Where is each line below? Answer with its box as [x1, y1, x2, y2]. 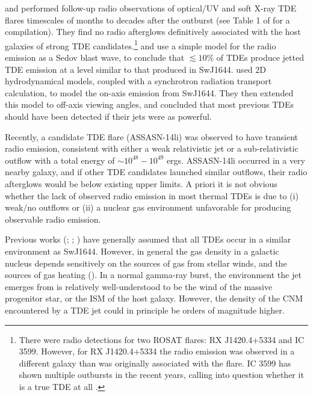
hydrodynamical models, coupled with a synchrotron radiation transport [5, 75, 272, 87]
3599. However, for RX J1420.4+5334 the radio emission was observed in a [19, 345, 295, 357]
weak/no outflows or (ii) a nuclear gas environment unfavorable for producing [5, 201, 291, 214]
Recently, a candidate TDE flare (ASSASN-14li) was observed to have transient [5, 130, 299, 143]
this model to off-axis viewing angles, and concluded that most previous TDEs [5, 98, 294, 111]
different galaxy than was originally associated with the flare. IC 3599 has [19, 356, 291, 369]
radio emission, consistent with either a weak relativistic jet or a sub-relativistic [5, 142, 299, 155]
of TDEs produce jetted [216, 51, 304, 64]
